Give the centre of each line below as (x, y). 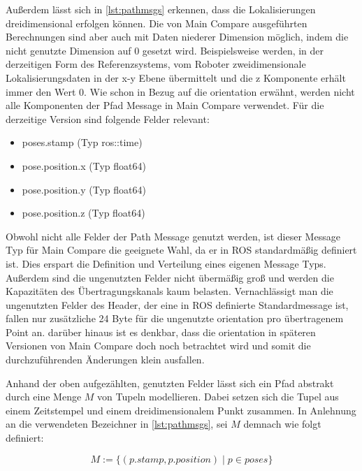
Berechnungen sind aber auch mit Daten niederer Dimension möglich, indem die (177, 37)
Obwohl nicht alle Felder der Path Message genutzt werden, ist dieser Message (173, 236)
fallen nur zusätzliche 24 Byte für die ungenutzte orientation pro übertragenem (175, 318)
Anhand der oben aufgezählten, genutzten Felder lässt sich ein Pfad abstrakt (170, 383)
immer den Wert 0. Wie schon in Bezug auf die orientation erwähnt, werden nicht (180, 91)
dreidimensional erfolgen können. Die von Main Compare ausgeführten (157, 23)
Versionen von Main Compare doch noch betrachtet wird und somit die (158, 346)
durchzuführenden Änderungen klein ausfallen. (105, 360)
